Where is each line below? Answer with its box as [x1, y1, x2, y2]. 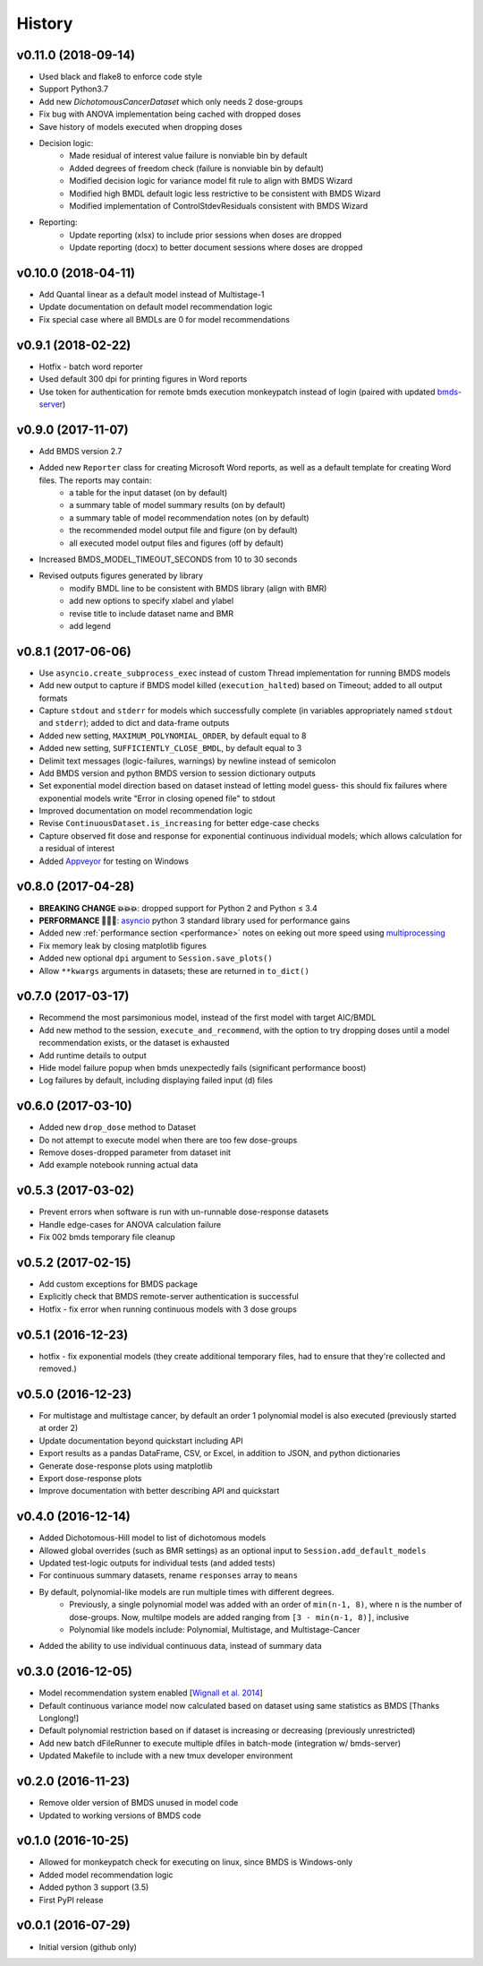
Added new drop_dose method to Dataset [38, 1122, 197, 1133]
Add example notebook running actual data [38, 1160, 199, 1170]
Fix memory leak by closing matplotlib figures [38, 940, 208, 951]
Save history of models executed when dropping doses [38, 121, 243, 132]
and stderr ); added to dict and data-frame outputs [38, 718, 230, 729]
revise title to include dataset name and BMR [69, 608, 234, 618]
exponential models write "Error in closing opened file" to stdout [38, 793, 276, 804]
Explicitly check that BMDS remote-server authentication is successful [38, 1291, 299, 1302]
